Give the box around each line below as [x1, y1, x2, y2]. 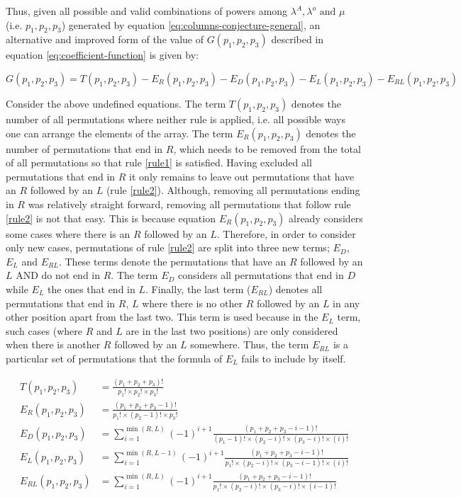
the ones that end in [48, 281, 135, 296]
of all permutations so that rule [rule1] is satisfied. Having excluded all [6, 155, 312, 170]
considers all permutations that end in [178, 268, 344, 282]
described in [271, 32, 324, 47]
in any [333, 295, 360, 310]
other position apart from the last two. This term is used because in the [6, 309, 318, 324]
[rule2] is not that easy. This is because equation [6, 210, 216, 225]
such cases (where [6, 323, 82, 338]
